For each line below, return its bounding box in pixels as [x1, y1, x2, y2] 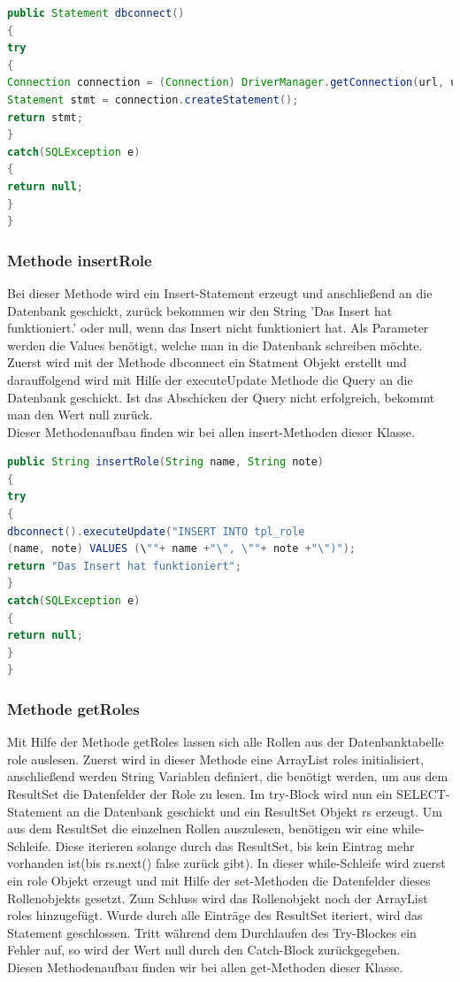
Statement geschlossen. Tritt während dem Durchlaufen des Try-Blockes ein [7, 923, 417, 941]
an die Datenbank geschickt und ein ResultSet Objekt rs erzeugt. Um [66, 802, 442, 820]
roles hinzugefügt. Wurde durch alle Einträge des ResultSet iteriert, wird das [7, 906, 423, 924]
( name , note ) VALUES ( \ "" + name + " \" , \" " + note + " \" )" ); [7, 542, 356, 556]
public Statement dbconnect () [7, 7, 185, 19]
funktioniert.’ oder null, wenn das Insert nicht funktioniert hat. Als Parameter [7, 318, 429, 337]
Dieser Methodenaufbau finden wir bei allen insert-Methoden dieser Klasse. [7, 422, 415, 441]
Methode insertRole [7, 249, 152, 271]
